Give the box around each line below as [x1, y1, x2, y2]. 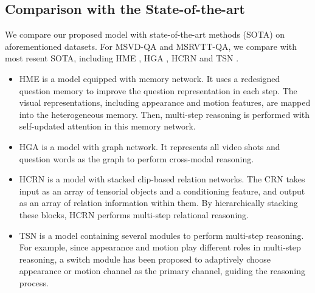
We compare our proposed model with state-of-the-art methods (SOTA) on [5, 28, 285, 41]
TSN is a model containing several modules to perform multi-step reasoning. [19, 229, 304, 241]
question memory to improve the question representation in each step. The [19, 84, 297, 97]
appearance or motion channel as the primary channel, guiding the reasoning [19, 264, 305, 277]
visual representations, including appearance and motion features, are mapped [19, 96, 311, 109]
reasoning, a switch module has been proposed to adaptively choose [19, 252, 271, 265]
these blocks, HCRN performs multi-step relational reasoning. [19, 208, 249, 221]
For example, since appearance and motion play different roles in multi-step [19, 241, 301, 253]
